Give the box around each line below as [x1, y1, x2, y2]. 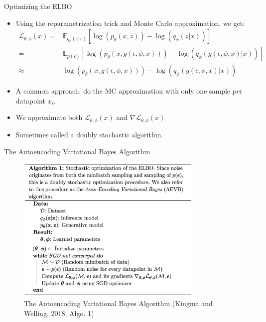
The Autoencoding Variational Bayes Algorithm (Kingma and [24, 298, 213, 308]
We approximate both [15, 112, 83, 122]
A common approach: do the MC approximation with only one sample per [15, 86, 243, 96]
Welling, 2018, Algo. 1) [24, 308, 94, 318]
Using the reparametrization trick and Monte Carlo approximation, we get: [15, 17, 245, 28]
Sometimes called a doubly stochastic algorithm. [15, 129, 163, 139]
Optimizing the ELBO [4, 1, 72, 11]
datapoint [15, 95, 45, 106]
